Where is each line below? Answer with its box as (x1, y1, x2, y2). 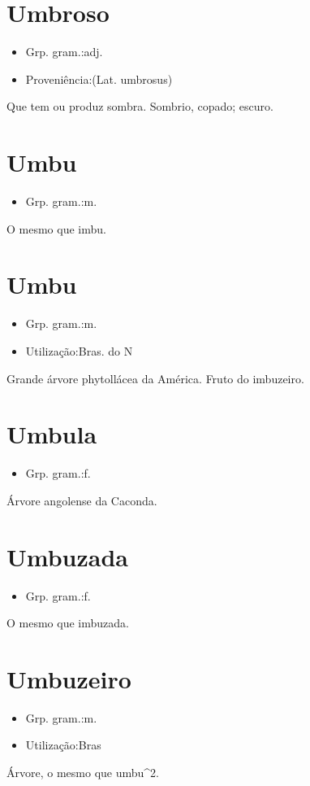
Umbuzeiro (6, 662, 131, 695)
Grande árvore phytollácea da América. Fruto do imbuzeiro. (6, 369, 304, 386)
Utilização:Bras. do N (25, 342, 133, 359)
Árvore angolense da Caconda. (6, 491, 157, 509)
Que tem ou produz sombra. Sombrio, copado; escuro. (6, 98, 273, 115)
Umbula (6, 417, 97, 451)
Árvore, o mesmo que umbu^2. (6, 764, 159, 781)
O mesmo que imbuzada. (6, 614, 129, 631)
